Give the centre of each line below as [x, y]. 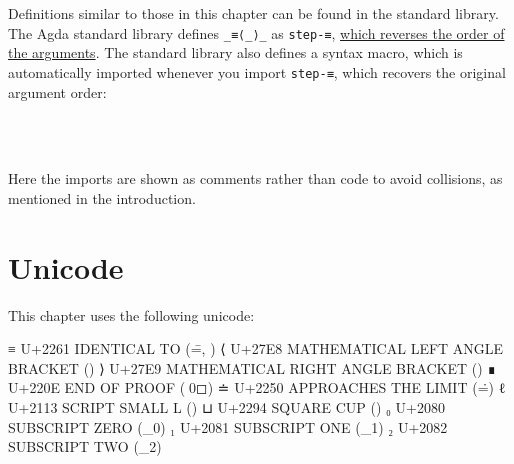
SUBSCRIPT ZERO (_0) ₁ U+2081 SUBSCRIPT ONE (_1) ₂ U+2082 [228, 426]
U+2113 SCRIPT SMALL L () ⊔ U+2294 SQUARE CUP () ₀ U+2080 [226, 406]
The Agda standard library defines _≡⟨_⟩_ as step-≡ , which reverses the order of [256, 32]
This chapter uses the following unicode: [131, 314]
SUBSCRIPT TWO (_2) [85, 446]
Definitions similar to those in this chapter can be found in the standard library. [253, 13]
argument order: [57, 91]
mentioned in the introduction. [102, 197]
